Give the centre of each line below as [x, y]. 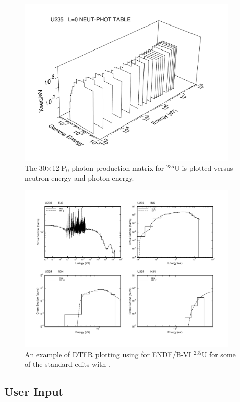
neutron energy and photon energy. [79, 178]
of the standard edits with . [67, 364]
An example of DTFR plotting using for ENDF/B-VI [108, 354]
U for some [219, 354]
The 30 [35, 168]
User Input [34, 392]
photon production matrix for [118, 168]
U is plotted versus [204, 168]
